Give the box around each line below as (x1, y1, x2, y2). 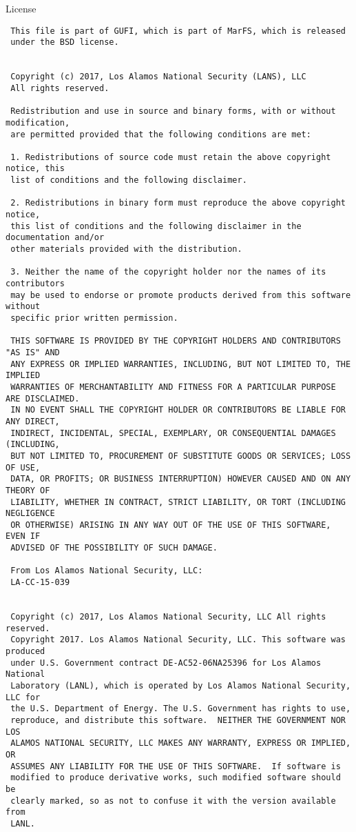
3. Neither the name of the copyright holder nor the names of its (10, 267, 326, 277)
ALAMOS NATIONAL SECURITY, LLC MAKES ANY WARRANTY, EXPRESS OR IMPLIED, (10, 738, 351, 749)
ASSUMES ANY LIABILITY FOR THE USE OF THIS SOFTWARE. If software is (10, 761, 341, 771)
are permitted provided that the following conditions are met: (10, 129, 311, 139)
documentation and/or (6, 232, 105, 243)
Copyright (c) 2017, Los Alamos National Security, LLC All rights (10, 612, 326, 622)
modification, (6, 117, 70, 128)
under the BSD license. (10, 37, 119, 48)
